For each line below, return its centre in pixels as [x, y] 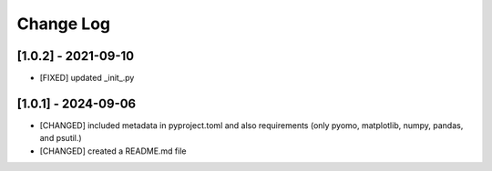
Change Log [64, 24]
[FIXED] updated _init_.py [87, 78]
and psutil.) [61, 138]
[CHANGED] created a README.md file [113, 151]
